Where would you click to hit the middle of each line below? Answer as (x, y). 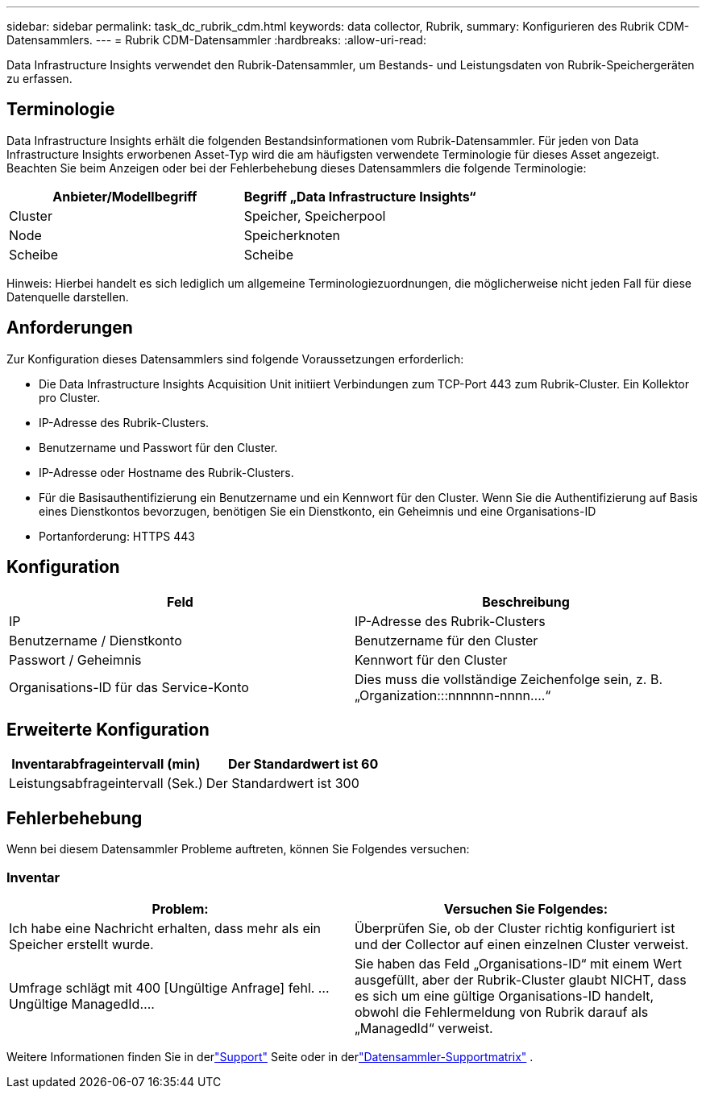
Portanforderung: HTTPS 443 (117, 536)
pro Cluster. (70, 397)
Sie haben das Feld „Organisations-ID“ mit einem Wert (518, 963)
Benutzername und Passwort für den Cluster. (158, 447)
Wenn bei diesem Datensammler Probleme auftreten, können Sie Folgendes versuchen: (238, 849)
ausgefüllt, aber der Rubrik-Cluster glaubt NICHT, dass (521, 979)
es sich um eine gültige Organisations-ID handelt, (505, 995)
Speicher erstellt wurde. (81, 944)
